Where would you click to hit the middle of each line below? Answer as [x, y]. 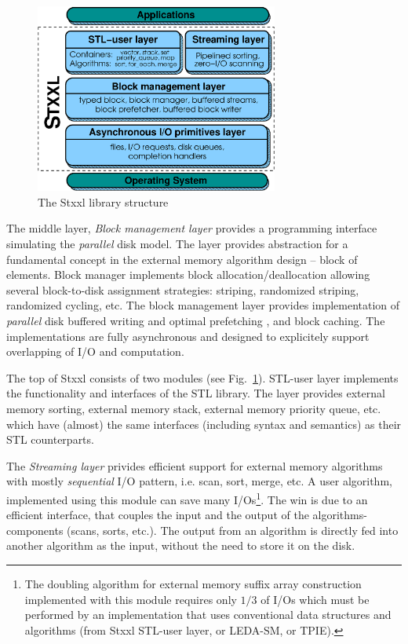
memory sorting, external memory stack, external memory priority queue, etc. [194, 408]
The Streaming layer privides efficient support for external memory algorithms [195, 465]
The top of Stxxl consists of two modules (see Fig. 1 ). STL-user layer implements [202, 377]
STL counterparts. [50, 439]
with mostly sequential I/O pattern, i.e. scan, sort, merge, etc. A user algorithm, [199, 481]
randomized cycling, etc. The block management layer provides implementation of [203, 305]
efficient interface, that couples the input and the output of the [158, 515]
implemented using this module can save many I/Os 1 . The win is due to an [187, 498]
